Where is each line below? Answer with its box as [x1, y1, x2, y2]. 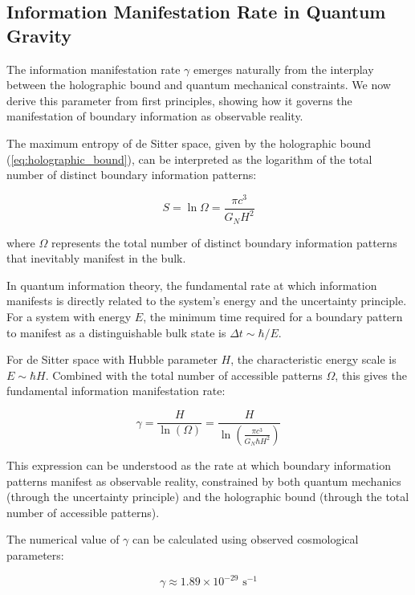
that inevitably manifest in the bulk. [6, 250, 186, 267]
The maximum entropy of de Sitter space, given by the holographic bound [6, 134, 372, 151]
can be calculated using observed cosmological [132, 531, 359, 548]
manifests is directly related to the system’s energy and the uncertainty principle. [6, 292, 407, 309]
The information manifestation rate [6, 60, 181, 77]
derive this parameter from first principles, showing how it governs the [6, 92, 352, 108]
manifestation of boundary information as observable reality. [6, 108, 303, 124]
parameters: [6, 546, 64, 563]
